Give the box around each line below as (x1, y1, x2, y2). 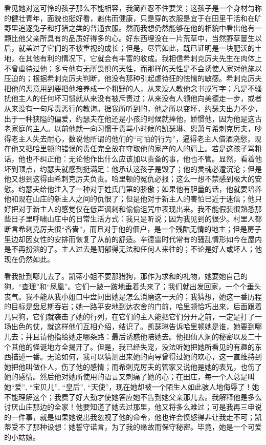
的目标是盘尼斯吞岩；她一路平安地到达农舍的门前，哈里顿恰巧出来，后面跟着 (4, 301, 262, 312)
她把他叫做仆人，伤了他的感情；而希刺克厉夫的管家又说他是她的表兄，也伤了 (4, 361, 262, 372)
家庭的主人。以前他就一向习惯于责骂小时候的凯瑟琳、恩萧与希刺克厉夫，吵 (11, 123, 262, 134)
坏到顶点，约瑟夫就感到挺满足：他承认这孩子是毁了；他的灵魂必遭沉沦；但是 (4, 163, 262, 174)
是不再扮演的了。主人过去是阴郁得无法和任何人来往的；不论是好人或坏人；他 (4, 244, 262, 254)
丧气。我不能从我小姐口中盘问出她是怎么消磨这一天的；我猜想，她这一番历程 (4, 291, 262, 301)
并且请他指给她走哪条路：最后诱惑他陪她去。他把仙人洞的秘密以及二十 (25, 331, 262, 341)
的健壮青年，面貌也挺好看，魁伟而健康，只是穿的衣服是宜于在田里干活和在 (4, 12, 255, 23)
